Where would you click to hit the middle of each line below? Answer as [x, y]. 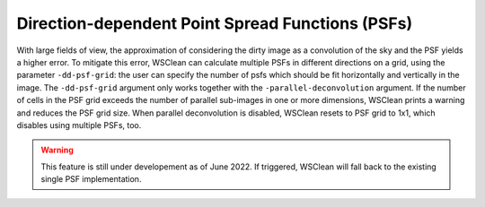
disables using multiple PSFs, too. [79, 125]
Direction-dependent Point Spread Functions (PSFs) [215, 23]
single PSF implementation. [91, 179]
